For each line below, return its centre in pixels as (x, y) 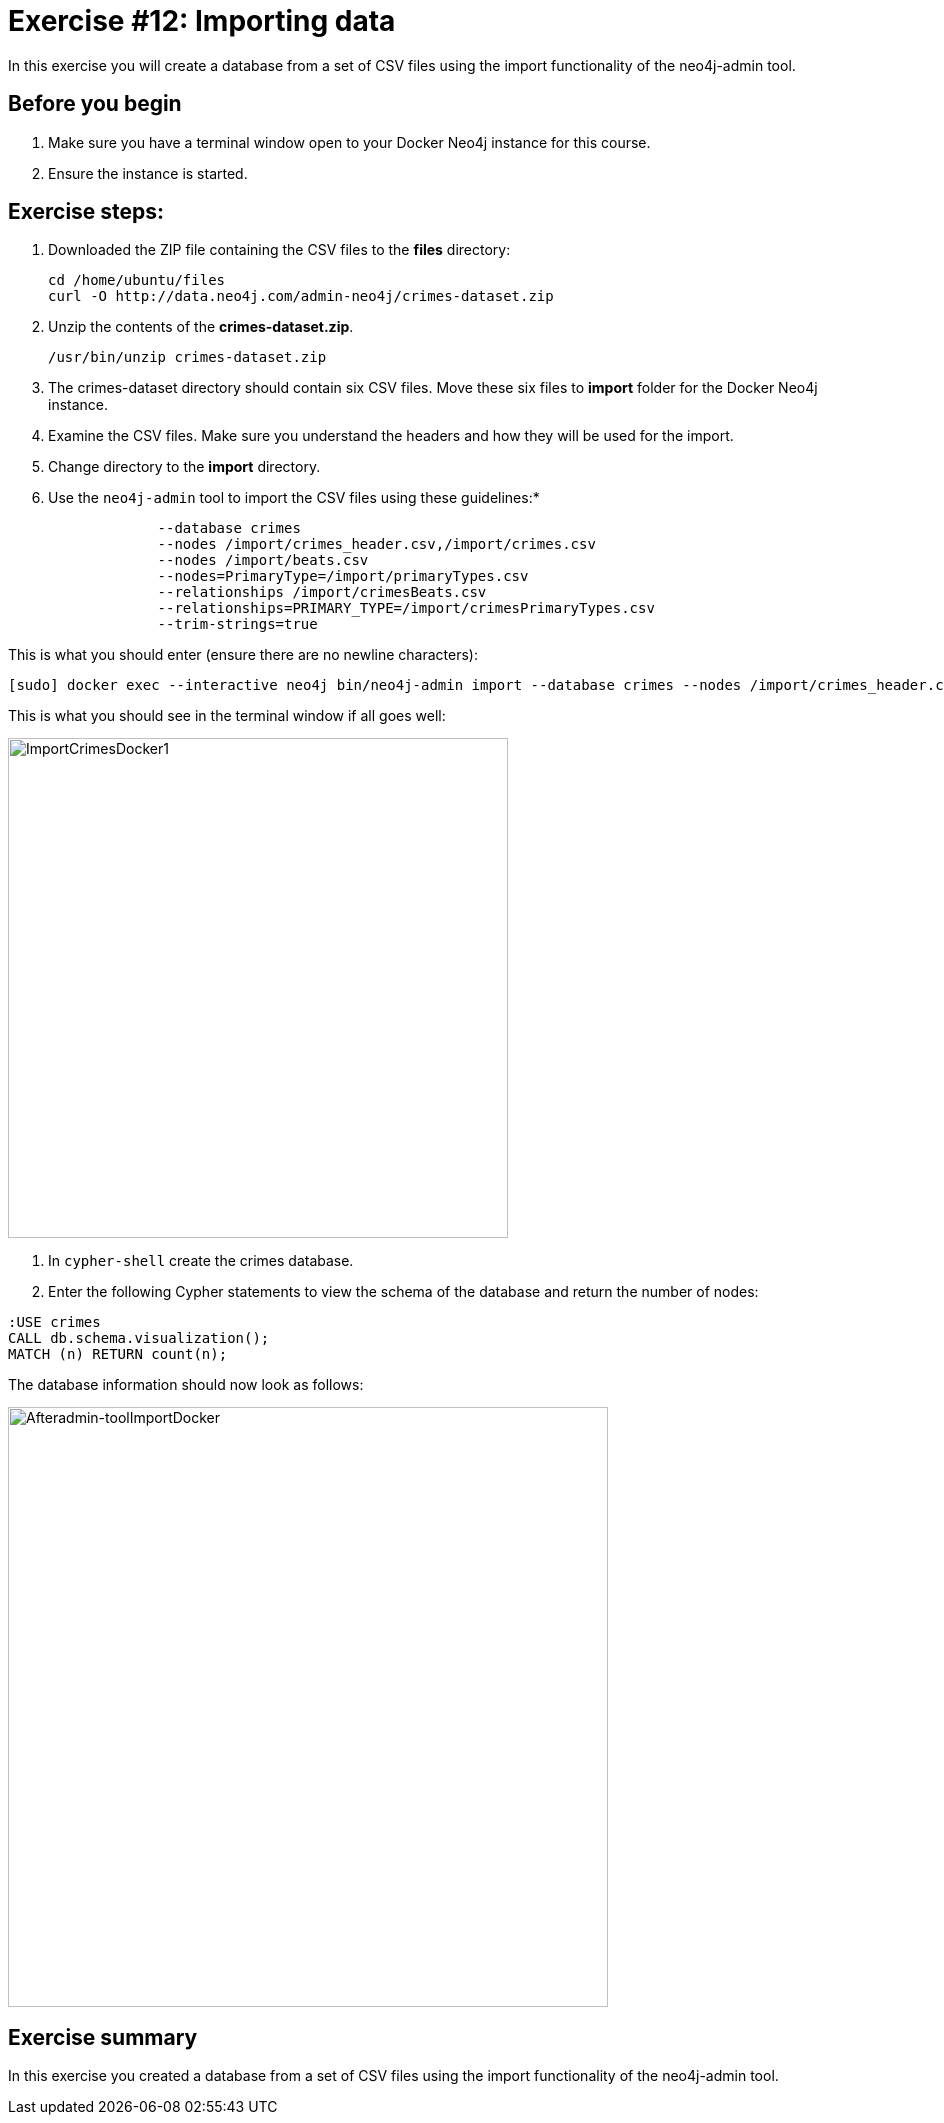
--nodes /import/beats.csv (263, 560)
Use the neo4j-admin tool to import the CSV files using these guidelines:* (294, 498)
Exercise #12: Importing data (202, 21)
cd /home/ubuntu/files (137, 280)
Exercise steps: (86, 212)
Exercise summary (103, 2037)
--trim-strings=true (237, 624)
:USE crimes (54, 1322)
